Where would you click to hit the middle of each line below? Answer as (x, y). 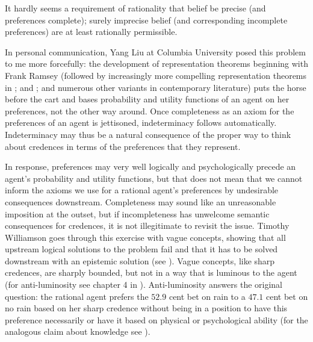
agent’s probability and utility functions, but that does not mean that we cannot (154, 178)
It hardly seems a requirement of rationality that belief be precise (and (135, 8)
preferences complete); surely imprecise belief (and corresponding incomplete (146, 20)
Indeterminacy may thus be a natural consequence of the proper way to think (148, 134)
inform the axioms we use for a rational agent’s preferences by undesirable (142, 190)
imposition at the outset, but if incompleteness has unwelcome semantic (137, 213)
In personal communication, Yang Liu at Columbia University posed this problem (155, 51)
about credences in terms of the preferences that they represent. (123, 146)
